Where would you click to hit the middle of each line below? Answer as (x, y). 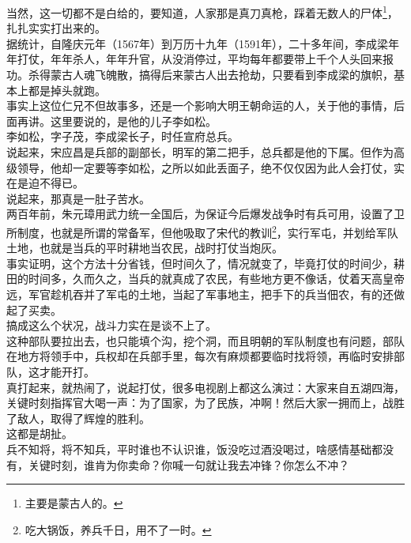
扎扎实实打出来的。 (56, 28)
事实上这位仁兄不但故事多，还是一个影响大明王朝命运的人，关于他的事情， (200, 106)
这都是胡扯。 (40, 434)
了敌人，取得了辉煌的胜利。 (78, 418)
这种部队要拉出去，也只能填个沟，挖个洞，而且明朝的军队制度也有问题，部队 (205, 340)
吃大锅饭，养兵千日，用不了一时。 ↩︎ (118, 529)
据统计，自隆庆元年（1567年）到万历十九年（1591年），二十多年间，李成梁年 (203, 43)
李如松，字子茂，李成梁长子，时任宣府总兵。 (123, 136)
